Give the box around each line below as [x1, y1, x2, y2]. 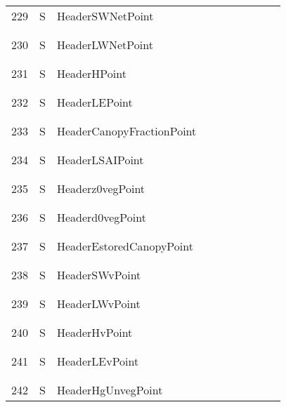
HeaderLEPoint [56, 94, 133, 110]
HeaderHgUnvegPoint [56, 382, 163, 398]
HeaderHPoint [56, 65, 126, 81]
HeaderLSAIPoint [56, 152, 144, 168]
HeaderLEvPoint [56, 353, 139, 369]
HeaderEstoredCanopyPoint [56, 238, 193, 254]
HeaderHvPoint [56, 324, 133, 340]
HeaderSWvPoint [56, 267, 141, 283]
